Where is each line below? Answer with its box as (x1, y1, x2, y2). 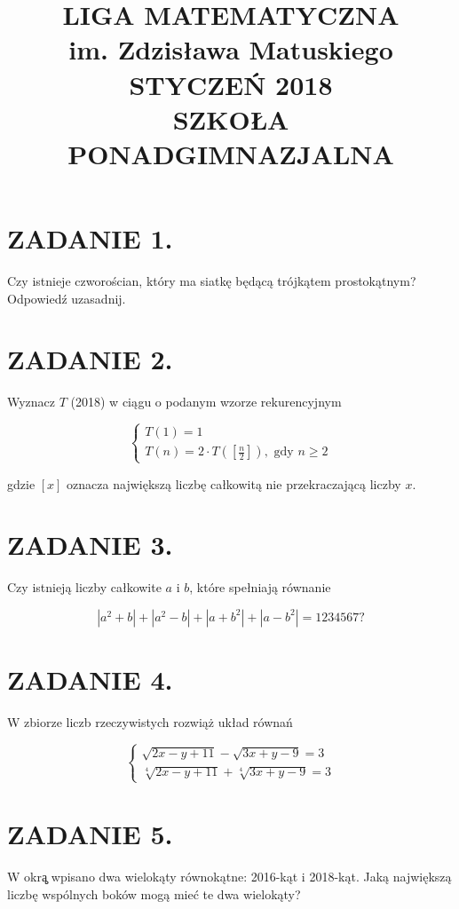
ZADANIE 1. (7, 220, 173, 257)
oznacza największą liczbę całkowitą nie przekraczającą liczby (67, 474, 401, 493)
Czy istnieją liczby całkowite (7, 578, 162, 597)
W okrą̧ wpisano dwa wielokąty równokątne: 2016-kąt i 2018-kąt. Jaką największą (7, 867, 452, 886)
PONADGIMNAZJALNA (67, 135, 394, 171)
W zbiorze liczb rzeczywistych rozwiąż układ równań (7, 712, 293, 731)
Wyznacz (7, 392, 56, 411)
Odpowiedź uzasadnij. (7, 289, 126, 307)
